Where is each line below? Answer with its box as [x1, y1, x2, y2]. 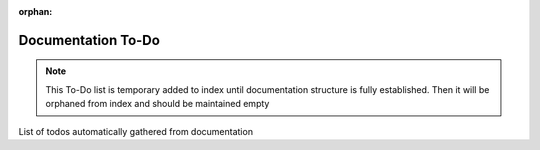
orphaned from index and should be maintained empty [45, 98, 270, 110]
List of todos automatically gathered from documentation [18, 125, 254, 137]
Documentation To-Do [18, 31, 160, 49]
